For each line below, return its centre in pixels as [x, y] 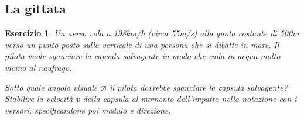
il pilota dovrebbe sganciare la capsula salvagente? [199, 87]
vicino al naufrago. [38, 67]
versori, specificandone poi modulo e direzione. [88, 110]
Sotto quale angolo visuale [51, 87]
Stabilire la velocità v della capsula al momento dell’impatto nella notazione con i [151, 99]
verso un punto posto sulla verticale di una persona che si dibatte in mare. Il [142, 44]
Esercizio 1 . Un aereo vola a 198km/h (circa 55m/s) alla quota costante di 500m [152, 33]
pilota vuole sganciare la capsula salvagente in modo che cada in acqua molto [143, 56]
